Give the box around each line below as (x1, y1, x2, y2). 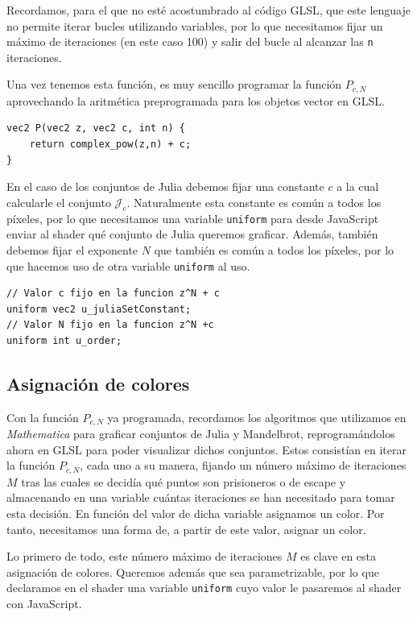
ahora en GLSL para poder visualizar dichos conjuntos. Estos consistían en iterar (6, 441, 407, 458)
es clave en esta (300, 548, 377, 565)
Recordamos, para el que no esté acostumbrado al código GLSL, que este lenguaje (6, 2, 411, 18)
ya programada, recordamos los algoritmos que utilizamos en (107, 408, 407, 425)
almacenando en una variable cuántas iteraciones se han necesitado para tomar (6, 489, 395, 506)
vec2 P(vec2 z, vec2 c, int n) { (6, 122, 185, 135)
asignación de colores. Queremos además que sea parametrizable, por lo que (6, 563, 379, 580)
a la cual (336, 178, 379, 195)
